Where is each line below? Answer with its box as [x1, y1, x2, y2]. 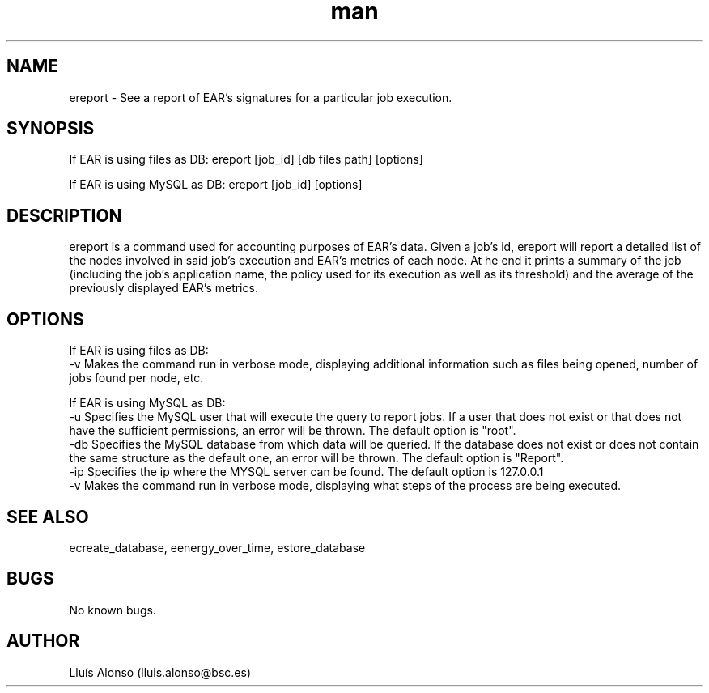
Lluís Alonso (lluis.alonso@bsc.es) [69, 665, 251, 679]
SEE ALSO [6, 506, 89, 527]
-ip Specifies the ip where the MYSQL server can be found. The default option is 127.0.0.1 [69, 465, 544, 479]
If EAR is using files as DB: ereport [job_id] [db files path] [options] [69, 152, 423, 167]
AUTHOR [6, 631, 80, 652]
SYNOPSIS [6, 118, 95, 139]
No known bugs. [69, 602, 156, 617]
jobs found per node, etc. [69, 371, 204, 385]
